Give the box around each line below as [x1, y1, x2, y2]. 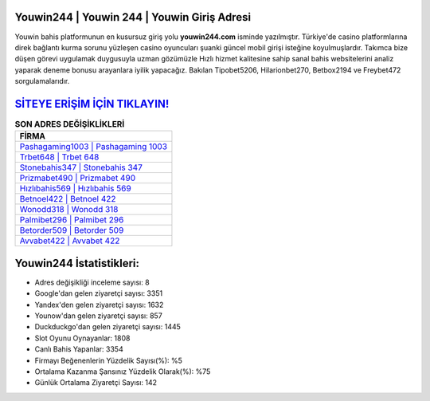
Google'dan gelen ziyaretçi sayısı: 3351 [34, 289, 163, 298]
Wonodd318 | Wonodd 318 [19, 204, 119, 215]
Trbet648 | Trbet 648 [19, 151, 100, 163]
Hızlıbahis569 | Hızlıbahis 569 [19, 183, 131, 195]
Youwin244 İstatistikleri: [14, 256, 139, 270]
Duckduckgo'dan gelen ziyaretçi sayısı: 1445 [34, 322, 181, 332]
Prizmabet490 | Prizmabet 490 [19, 172, 135, 183]
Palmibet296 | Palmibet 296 [19, 214, 124, 226]
